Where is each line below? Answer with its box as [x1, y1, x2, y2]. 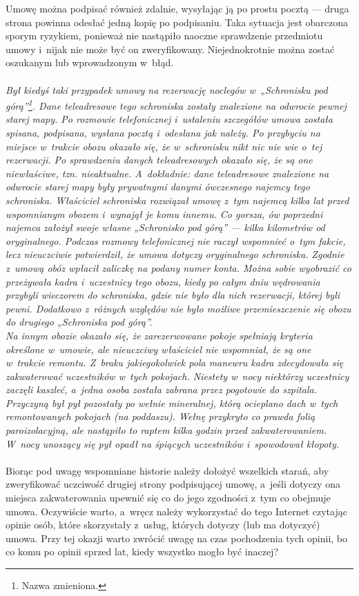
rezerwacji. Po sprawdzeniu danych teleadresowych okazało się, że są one [6, 152, 313, 167]
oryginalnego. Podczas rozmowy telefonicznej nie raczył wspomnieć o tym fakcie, [6, 233, 346, 248]
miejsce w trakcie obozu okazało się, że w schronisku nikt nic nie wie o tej [6, 139, 322, 153]
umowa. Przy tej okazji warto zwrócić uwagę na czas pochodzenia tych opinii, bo [6, 530, 348, 545]
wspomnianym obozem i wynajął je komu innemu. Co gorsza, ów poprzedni [6, 206, 323, 221]
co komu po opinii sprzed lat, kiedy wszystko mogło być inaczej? [6, 544, 278, 559]
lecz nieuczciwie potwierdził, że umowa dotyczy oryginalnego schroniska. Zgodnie [6, 247, 345, 261]
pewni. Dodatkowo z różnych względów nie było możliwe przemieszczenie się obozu [6, 301, 351, 315]
